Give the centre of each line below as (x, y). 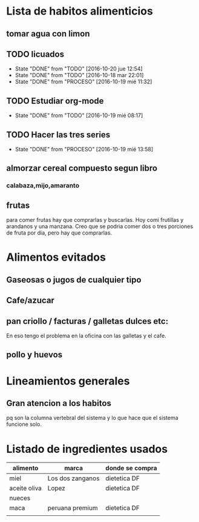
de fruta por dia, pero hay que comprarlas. (59, 233)
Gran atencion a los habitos (59, 403)
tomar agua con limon (48, 34)
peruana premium (73, 508)
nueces (20, 498)
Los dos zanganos (73, 478)
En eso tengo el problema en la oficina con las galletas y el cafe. (86, 335)
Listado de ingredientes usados (87, 449)
